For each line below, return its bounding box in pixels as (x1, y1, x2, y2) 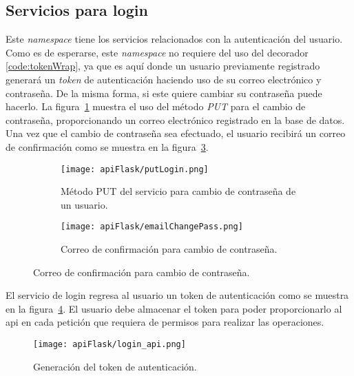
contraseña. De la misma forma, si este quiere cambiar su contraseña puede (6, 85, 322, 100)
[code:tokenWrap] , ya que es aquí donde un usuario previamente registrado (6, 59, 320, 73)
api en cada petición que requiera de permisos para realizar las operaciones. (6, 315, 324, 329)
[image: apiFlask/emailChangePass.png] (61, 222, 243, 232)
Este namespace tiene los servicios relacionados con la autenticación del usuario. (6, 32, 343, 46)
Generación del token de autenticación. (33, 359, 197, 373)
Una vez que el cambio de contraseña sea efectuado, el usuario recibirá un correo (6, 126, 346, 140)
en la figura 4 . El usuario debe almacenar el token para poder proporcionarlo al (6, 301, 342, 315)
